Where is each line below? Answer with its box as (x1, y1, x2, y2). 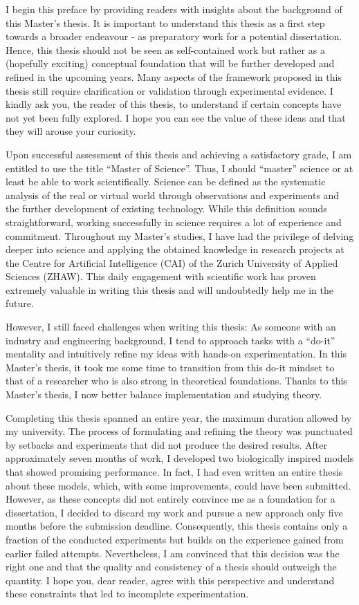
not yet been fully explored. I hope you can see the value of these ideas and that (6, 110, 346, 124)
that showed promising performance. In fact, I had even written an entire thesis (6, 465, 343, 478)
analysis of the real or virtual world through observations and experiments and (6, 187, 340, 202)
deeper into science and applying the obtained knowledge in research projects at (6, 242, 344, 257)
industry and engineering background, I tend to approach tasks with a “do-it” (6, 333, 335, 347)
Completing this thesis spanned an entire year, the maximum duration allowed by (6, 410, 352, 425)
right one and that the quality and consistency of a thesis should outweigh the (6, 559, 337, 574)
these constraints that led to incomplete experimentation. (6, 586, 249, 601)
